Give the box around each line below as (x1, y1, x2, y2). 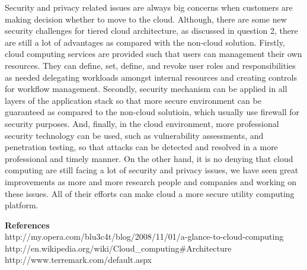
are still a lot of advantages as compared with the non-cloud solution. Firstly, (5, 36, 285, 48)
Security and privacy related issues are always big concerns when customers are (5, 1, 293, 13)
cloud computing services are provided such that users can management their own (5, 47, 302, 60)
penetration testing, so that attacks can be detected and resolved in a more (5, 141, 278, 153)
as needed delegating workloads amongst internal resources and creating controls (5, 71, 298, 83)
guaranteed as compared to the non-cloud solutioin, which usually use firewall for (5, 106, 300, 118)
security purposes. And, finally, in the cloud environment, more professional (5, 117, 279, 129)
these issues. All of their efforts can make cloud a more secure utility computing (5, 187, 295, 199)
